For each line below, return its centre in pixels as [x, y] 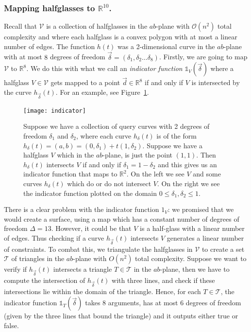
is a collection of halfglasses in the [97, 26]
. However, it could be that [91, 228]
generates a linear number [205, 237]
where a [222, 68]
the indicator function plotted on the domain [90, 193]
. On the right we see [188, 183]
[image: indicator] [55, 111]
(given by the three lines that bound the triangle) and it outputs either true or [121, 316]
